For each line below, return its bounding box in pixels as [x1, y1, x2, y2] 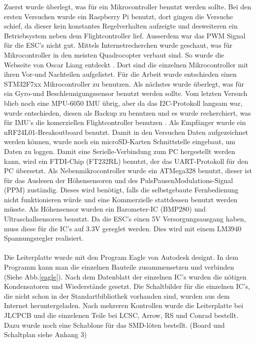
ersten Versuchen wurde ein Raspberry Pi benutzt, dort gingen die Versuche [4, 11, 233, 21]
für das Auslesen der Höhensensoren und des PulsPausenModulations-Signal [4, 175, 233, 185]
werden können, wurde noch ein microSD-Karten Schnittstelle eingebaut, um [4, 136, 235, 147]
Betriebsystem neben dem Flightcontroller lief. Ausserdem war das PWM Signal [4, 30, 246, 40]
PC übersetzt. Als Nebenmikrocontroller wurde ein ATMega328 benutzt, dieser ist [4, 165, 252, 176]
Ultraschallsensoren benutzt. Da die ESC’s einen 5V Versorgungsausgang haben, [4, 214, 246, 224]
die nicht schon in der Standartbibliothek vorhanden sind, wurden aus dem [4, 290, 230, 301]
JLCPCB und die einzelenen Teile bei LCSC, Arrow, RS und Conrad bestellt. [4, 310, 238, 320]
